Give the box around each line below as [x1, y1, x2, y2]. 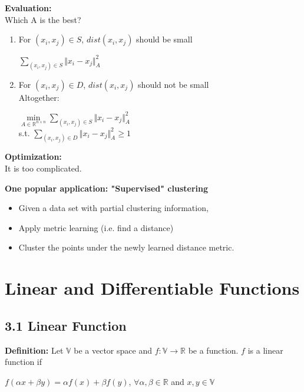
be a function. [188, 344, 239, 356]
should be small [136, 33, 193, 45]
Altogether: [18, 91, 60, 103]
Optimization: [5, 150, 62, 163]
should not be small [138, 78, 209, 90]
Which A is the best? [5, 13, 81, 25]
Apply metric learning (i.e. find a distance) [18, 221, 174, 233]
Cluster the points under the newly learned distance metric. [18, 241, 234, 253]
